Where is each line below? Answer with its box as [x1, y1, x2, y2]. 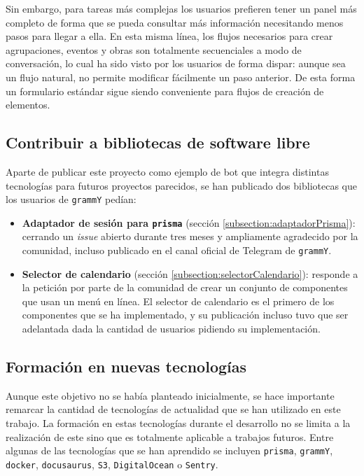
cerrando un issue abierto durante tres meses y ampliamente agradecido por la [22, 229, 358, 244]
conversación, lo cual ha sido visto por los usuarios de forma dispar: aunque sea [6, 56, 346, 71]
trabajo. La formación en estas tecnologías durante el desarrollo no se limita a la [6, 416, 351, 430]
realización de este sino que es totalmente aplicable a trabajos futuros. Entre [6, 429, 334, 444]
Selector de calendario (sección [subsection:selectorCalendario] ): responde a [22, 266, 358, 281]
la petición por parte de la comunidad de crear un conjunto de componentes [22, 280, 348, 295]
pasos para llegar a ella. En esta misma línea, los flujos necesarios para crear [6, 29, 333, 43]
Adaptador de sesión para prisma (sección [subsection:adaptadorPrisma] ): [22, 215, 356, 230]
